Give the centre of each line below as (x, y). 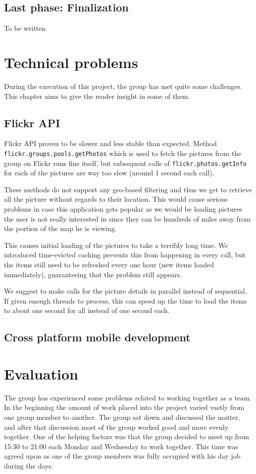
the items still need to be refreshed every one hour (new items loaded (109, 264)
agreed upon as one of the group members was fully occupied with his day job (122, 456)
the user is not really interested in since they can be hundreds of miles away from (128, 218)
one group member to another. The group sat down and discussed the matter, (122, 417)
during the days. (29, 466)
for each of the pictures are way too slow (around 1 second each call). (109, 173)
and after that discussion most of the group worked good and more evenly (116, 427)
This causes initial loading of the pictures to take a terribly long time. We (116, 245)
